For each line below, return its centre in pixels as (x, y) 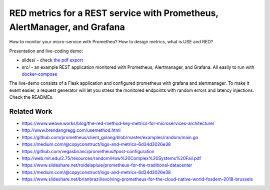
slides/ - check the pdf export (52, 60)
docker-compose (39, 74)
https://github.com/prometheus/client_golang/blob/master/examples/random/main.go (110, 137)
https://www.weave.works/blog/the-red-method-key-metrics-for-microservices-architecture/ (118, 123)
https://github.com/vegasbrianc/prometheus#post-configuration (88, 151)
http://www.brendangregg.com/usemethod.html (71, 130)
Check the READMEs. (31, 97)
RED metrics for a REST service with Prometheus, (114, 13)
